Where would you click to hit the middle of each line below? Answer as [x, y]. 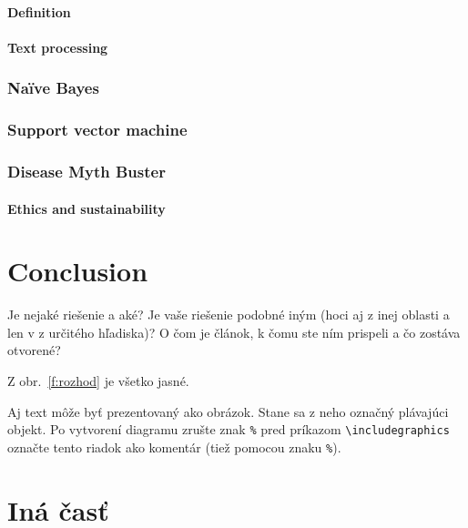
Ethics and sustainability [86, 208]
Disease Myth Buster [86, 171]
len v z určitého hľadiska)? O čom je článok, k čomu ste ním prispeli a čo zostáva [234, 332]
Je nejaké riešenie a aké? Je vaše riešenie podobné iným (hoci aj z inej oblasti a [229, 315]
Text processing [58, 47]
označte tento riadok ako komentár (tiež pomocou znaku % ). [174, 447]
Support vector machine [97, 130]
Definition [39, 11]
